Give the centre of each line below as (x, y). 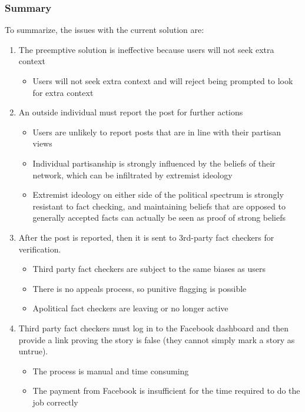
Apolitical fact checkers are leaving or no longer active (130, 308)
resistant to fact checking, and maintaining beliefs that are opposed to (159, 206)
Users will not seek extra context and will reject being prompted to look (163, 81)
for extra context (63, 92)
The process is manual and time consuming (111, 371)
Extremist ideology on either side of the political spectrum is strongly (158, 195)
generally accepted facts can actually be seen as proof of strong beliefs (159, 217)
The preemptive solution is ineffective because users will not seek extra (146, 49)
